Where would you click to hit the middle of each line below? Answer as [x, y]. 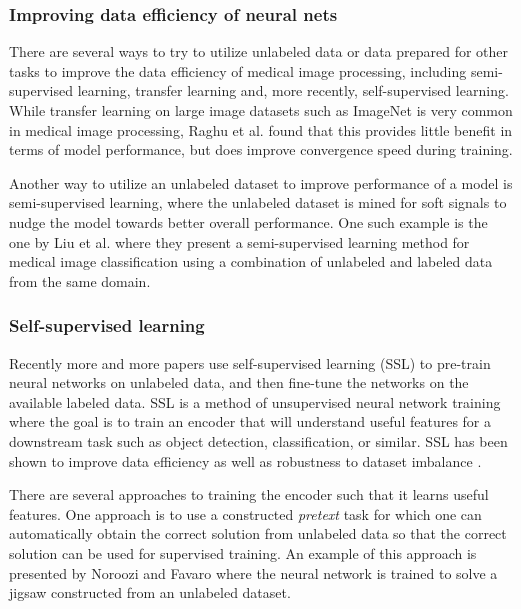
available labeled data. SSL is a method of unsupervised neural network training [255, 401]
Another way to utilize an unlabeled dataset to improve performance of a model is [261, 182]
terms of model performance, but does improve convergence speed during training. [261, 149]
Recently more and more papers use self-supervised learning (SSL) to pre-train [250, 362]
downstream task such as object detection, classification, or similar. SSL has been [258, 440]
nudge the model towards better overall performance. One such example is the [248, 221]
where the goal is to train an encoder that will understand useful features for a [250, 421]
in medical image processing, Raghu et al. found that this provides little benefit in [261, 129]
